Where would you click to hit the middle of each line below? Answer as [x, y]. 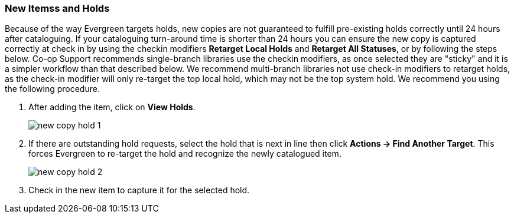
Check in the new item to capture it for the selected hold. [139, 190]
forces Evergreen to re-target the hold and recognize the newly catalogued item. [185, 154]
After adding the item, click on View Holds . [112, 107]
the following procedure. [52, 89]
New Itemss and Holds [57, 8]
